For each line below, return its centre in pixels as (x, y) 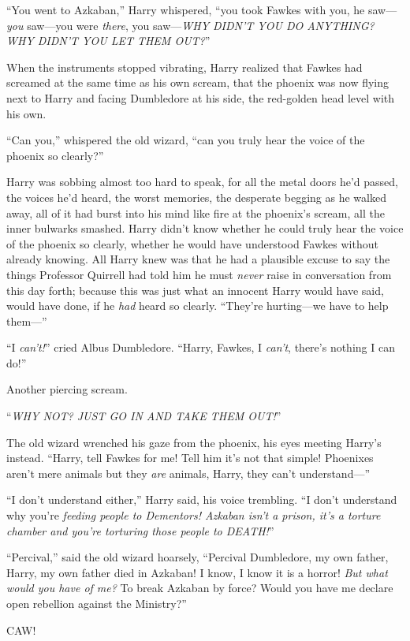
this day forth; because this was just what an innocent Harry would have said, (195, 290)
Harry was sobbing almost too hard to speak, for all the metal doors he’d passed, (202, 182)
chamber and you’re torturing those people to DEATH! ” (140, 530)
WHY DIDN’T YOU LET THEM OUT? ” (108, 41)
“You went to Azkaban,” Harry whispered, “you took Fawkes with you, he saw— (202, 9)
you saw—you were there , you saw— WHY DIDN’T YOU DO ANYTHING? (190, 25)
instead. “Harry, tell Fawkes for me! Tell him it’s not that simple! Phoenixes (190, 458)
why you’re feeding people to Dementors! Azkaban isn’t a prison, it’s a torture (194, 515)
